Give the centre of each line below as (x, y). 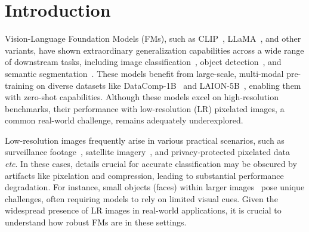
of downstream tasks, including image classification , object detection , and (143, 62)
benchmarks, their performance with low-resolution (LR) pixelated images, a (145, 108)
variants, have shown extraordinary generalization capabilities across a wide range (154, 50)
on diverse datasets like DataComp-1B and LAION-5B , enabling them (169, 85)
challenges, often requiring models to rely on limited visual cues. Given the (141, 198)
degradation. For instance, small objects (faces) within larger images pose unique (155, 187)
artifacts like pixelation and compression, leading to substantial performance (144, 175)
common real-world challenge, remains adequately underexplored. (124, 120)
